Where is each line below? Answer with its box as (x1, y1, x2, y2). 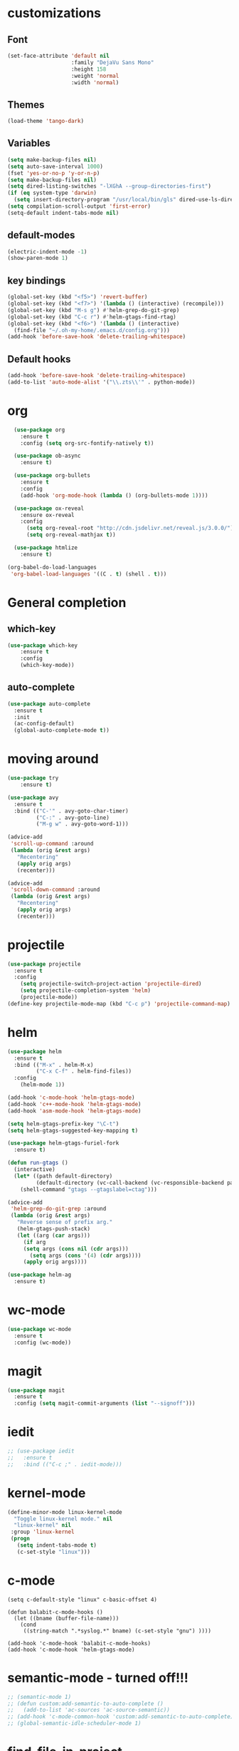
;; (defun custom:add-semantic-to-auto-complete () (7, 1700, 164, 1707)
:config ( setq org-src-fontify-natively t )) (20, 439, 154, 447)
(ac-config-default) (14, 720, 75, 728)
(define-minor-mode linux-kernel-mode (7, 1508, 122, 1515)
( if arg (23, 1238, 46, 1245)
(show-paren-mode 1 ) (7, 255, 69, 262)
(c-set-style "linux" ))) (16, 1548, 91, 1555)
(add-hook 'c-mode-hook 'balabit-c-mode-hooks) (7, 1640, 152, 1647)
